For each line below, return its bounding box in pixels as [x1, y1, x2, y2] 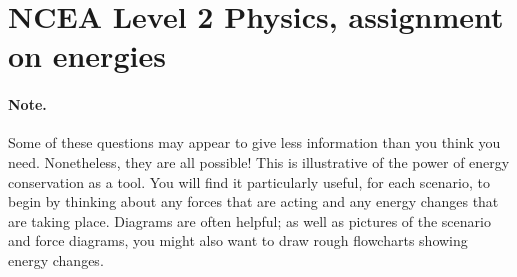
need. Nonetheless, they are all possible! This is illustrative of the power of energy [8, 151, 510, 172]
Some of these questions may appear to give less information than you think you [8, 132, 501, 153]
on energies [8, 35, 166, 76]
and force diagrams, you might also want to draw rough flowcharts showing [8, 230, 468, 251]
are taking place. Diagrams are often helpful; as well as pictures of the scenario [8, 210, 491, 231]
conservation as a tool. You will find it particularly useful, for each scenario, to [8, 171, 490, 192]
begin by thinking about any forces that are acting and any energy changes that [8, 191, 499, 212]
